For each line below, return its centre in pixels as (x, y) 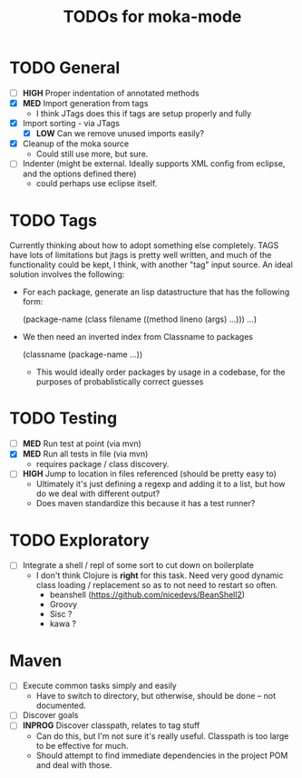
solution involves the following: (67, 274)
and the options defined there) (79, 174)
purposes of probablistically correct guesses (120, 382)
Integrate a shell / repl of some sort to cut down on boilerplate (138, 565)
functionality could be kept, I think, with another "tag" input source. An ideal (151, 264)
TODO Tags (54, 220)
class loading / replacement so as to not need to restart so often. (157, 585)
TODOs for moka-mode (152, 17)
